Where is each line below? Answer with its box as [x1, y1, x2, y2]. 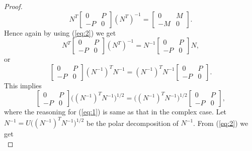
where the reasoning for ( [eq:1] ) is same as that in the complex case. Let [4, 106, 227, 117]
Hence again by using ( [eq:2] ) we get [4, 27, 116, 38]
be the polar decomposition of [86, 117, 179, 128]
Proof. [4, 1, 23, 11]
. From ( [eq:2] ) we [193, 117, 248, 128]
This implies [4, 80, 42, 90]
